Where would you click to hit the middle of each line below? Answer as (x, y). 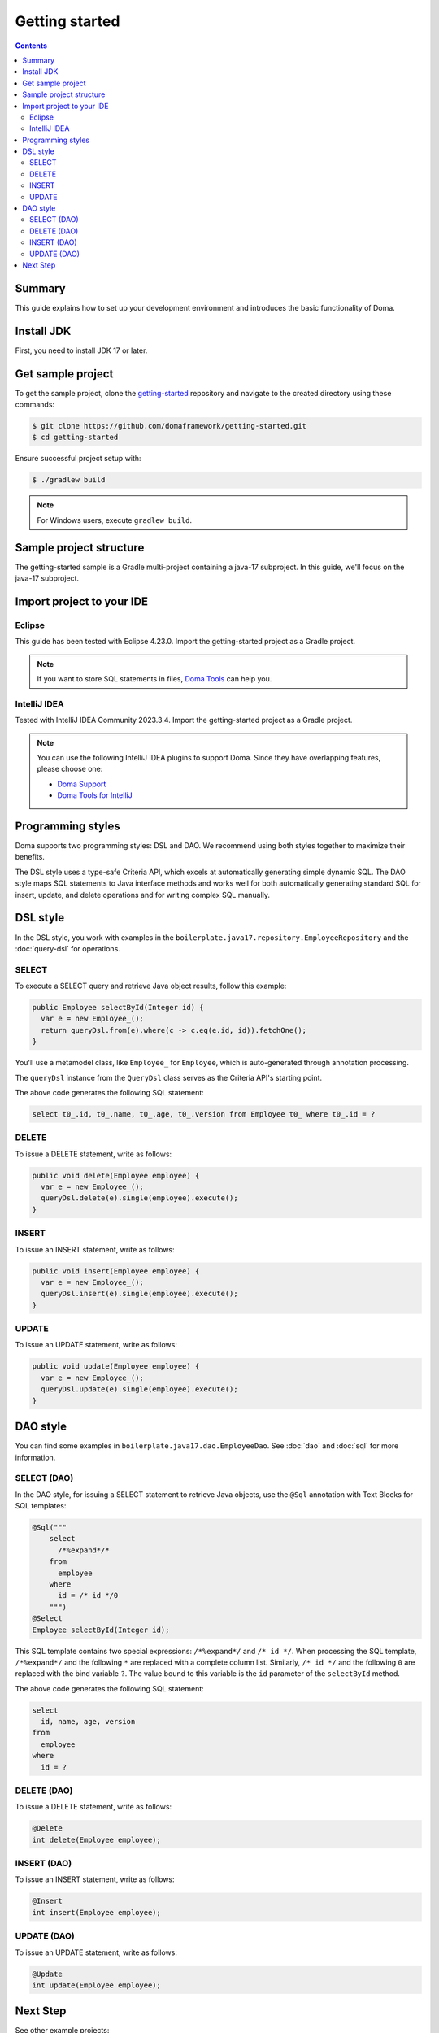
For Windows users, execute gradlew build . (115, 520)
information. (35, 1457)
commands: (35, 405)
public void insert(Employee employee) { (116, 1271)
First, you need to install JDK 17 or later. (81, 350)
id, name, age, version (88, 1722)
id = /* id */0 (88, 1595)
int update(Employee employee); (97, 1985)
